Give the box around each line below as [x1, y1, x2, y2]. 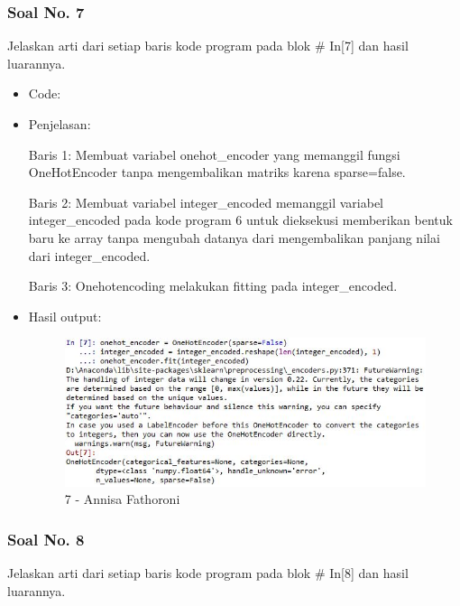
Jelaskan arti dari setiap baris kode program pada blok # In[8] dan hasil [7, 564, 409, 583]
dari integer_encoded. [28, 246, 151, 265]
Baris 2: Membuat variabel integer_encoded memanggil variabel [28, 192, 383, 211]
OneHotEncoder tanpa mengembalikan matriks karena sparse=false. [28, 163, 406, 182]
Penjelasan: [28, 115, 91, 133]
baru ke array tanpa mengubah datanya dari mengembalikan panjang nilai [28, 228, 440, 247]
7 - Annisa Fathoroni [64, 489, 180, 508]
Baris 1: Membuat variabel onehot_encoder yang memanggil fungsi [28, 145, 400, 163]
